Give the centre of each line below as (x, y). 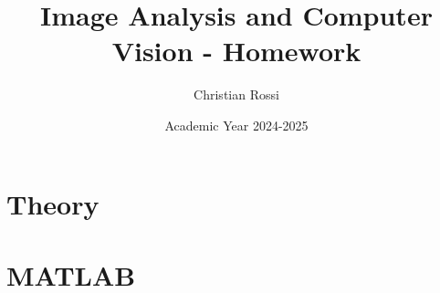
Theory (53, 203)
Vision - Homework (236, 51)
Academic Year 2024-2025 (236, 125)
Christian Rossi (236, 94)
